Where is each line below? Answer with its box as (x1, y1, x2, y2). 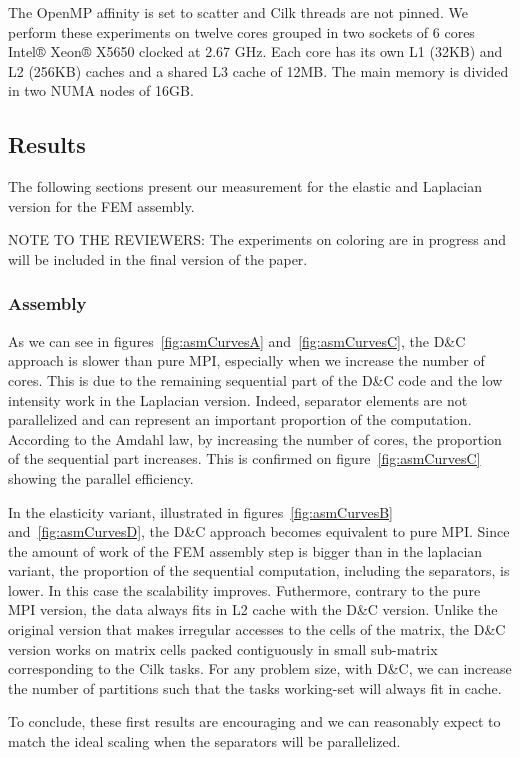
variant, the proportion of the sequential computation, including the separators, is (8, 560, 510, 581)
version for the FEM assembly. (8, 195, 195, 216)
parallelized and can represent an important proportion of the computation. (8, 409, 472, 430)
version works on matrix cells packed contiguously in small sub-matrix (8, 638, 438, 659)
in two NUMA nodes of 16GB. (8, 80, 194, 101)
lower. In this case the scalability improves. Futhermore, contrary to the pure (8, 579, 481, 600)
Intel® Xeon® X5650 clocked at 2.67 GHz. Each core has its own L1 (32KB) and (8, 41, 503, 62)
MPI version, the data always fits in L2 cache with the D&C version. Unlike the (8, 599, 498, 620)
